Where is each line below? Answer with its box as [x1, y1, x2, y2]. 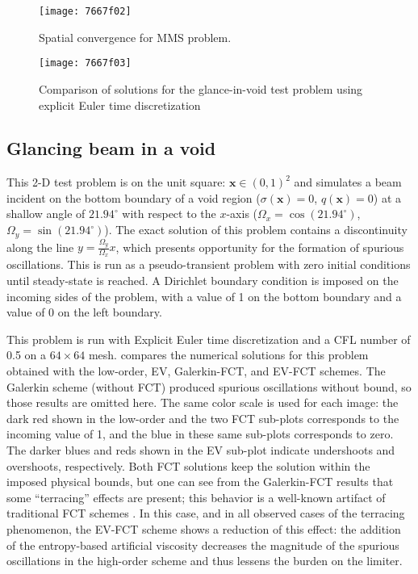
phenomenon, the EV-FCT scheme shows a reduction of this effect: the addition [6, 520, 401, 537]
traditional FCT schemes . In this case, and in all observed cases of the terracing [6, 505, 405, 522]
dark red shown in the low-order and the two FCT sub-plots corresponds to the [6, 409, 399, 426]
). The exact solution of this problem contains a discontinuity [104, 221, 408, 238]
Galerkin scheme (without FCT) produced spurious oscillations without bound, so [6, 378, 412, 395]
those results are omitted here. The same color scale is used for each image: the [6, 394, 399, 411]
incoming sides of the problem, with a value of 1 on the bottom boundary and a [6, 287, 402, 304]
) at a [373, 189, 402, 206]
